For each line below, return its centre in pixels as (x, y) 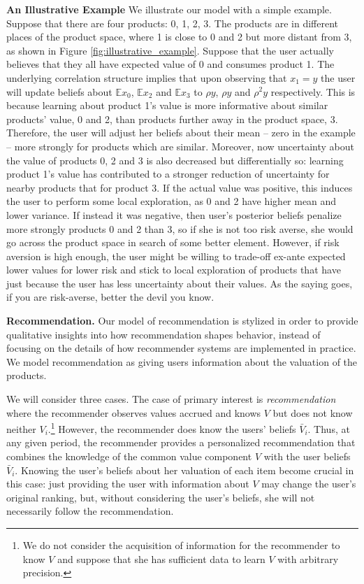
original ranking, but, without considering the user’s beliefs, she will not (161, 497)
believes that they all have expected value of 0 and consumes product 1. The (170, 64)
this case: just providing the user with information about (128, 484)
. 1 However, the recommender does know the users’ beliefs (172, 428)
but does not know (313, 412)
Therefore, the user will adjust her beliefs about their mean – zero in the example (181, 133)
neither (21, 428)
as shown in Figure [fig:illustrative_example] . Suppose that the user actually (170, 50)
